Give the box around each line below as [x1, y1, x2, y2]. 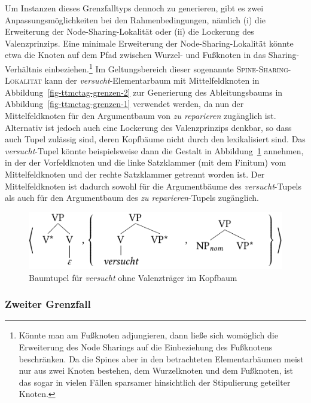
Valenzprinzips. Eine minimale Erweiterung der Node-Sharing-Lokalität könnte [5, 36, 294, 49]
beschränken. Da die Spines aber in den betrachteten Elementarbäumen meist [19, 352, 304, 365]
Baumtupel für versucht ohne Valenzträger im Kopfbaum [29, 271, 237, 283]
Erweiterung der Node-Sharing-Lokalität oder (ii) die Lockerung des [5, 25, 254, 38]
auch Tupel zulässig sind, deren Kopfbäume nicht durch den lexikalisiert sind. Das [5, 133, 306, 145]
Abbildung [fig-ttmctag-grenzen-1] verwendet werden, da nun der [5, 97, 244, 110]
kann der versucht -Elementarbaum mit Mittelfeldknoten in [44, 74, 260, 87]
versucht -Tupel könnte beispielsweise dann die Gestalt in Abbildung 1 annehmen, [5, 144, 304, 157]
